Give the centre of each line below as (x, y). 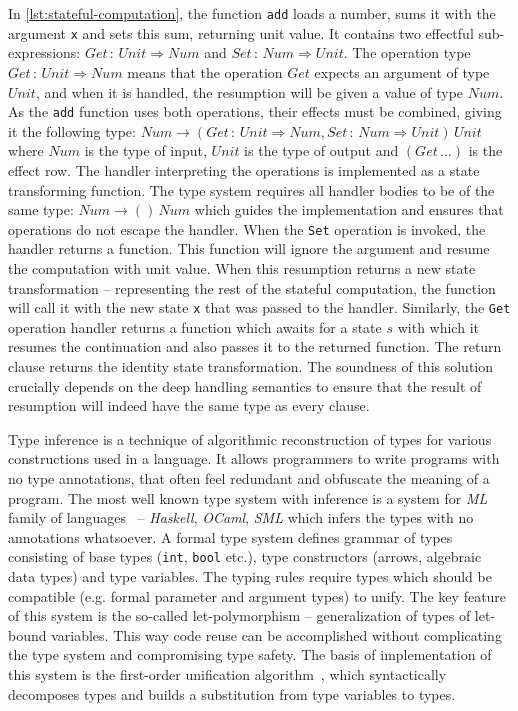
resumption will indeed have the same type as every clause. (189, 405)
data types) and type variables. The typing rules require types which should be (250, 576)
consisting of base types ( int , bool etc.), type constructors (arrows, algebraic (245, 556)
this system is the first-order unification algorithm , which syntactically (227, 673)
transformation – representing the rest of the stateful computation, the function (252, 287)
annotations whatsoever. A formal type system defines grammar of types (230, 536)
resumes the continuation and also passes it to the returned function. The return (255, 346)
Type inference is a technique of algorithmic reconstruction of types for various (250, 438)
